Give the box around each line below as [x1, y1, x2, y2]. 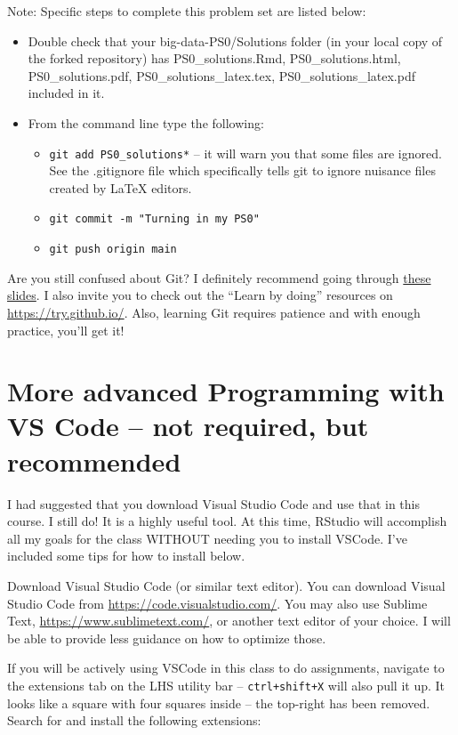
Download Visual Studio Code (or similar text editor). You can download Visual [7, 576, 446, 594]
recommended [7, 442, 181, 479]
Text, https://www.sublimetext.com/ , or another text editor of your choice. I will [7, 611, 451, 630]
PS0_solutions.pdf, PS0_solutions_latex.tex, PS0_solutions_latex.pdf [28, 66, 415, 85]
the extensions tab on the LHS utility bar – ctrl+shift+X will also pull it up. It [7, 675, 446, 694]
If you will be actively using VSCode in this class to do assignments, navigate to [7, 658, 445, 677]
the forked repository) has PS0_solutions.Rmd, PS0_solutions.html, [28, 49, 401, 68]
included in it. [28, 84, 105, 102]
